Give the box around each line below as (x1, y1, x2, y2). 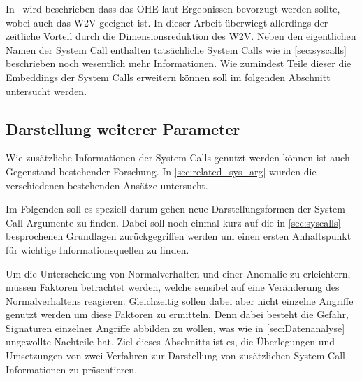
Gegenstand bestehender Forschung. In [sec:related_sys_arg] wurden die (6, 164, 317, 178)
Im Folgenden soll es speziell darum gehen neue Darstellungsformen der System (6, 201, 345, 216)
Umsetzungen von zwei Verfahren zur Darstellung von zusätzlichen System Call (6, 348, 345, 363)
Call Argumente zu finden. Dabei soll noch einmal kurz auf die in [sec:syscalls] (6, 215, 341, 229)
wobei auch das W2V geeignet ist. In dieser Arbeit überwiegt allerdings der (6, 15, 328, 29)
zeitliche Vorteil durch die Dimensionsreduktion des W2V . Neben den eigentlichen (6, 29, 356, 43)
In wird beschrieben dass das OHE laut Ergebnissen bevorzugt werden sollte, (6, 1, 340, 15)
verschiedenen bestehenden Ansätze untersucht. (6, 178, 208, 192)
